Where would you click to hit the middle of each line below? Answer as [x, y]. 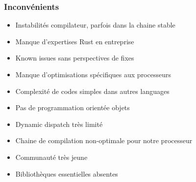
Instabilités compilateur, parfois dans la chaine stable [95, 25]
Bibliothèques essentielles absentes [67, 173]
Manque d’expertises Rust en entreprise [75, 41]
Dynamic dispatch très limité [59, 124]
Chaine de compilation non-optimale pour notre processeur [104, 140]
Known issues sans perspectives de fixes [75, 58]
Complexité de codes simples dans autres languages [92, 91]
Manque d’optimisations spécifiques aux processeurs [93, 74]
